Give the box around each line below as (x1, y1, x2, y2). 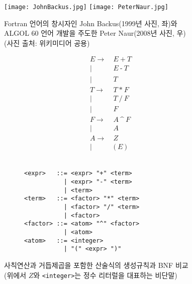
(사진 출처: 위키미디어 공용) (4, 37, 90, 48)
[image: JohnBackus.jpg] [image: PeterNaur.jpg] (4, 4, 168, 11)
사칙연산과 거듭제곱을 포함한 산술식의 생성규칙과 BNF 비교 (4, 259, 188, 270)
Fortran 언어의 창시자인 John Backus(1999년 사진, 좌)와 (4, 18, 177, 28)
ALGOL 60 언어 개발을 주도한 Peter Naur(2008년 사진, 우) (4, 28, 186, 38)
